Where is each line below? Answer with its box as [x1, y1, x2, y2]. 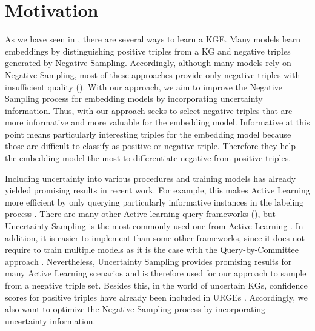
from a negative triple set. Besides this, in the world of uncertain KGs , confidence [5, 279, 308, 291]
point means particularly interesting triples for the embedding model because [5, 127, 291, 140]
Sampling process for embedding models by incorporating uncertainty [5, 92, 263, 105]
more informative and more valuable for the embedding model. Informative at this [5, 116, 310, 129]
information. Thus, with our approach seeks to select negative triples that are [5, 104, 293, 116]
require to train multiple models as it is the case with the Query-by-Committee [5, 243, 299, 256]
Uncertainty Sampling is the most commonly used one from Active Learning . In [5, 219, 303, 232]
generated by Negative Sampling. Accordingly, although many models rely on [5, 56, 291, 69]
